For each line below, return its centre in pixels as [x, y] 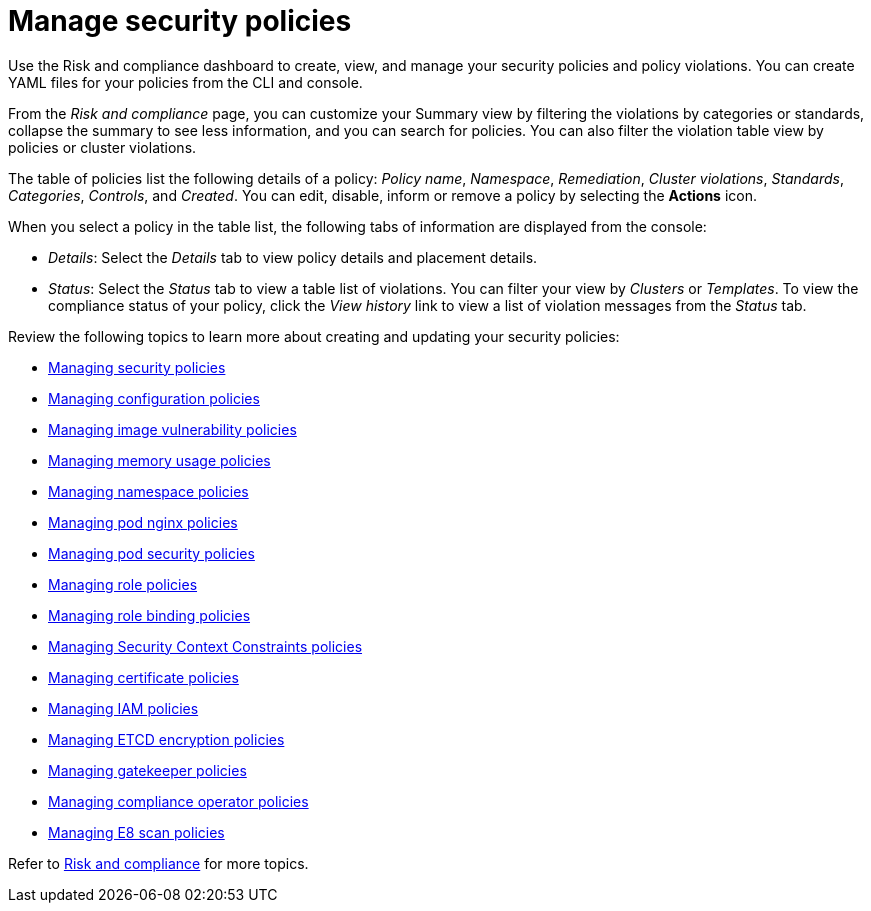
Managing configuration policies [154, 398]
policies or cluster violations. [102, 147]
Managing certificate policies [143, 677]
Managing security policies [137, 367]
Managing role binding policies [149, 615]
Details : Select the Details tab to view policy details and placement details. [293, 257]
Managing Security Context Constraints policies [205, 646]
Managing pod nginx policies [143, 522]
